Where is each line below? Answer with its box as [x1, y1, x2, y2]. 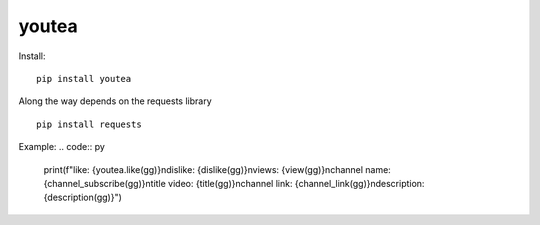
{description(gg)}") [43, 191, 122, 204]
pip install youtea [36, 73, 132, 84]
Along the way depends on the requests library [18, 95, 212, 107]
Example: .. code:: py [18, 141, 105, 153]
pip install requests [36, 118, 142, 130]
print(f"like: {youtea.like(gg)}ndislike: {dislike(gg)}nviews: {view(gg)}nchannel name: [43, 163, 392, 175]
